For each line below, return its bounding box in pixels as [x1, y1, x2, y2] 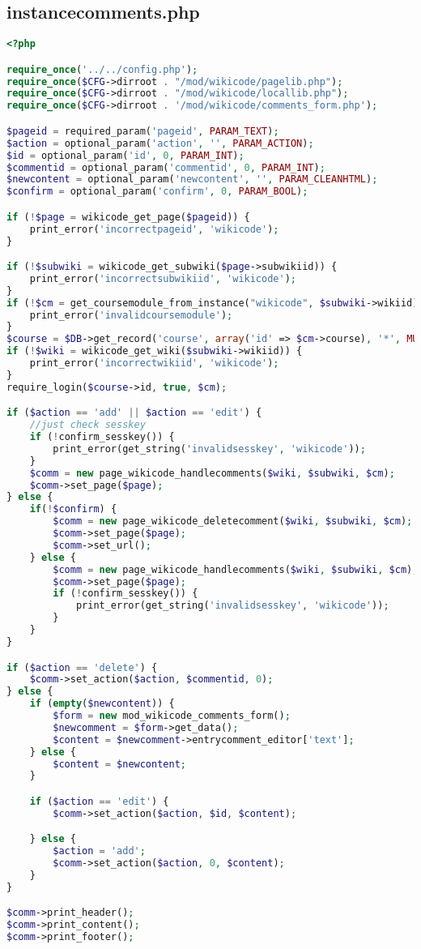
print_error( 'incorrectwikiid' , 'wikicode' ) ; [29, 357, 279, 370]
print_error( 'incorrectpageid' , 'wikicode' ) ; [29, 223, 279, 235]
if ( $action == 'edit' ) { [29, 795, 169, 807]
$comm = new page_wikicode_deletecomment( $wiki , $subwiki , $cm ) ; [53, 515, 413, 528]
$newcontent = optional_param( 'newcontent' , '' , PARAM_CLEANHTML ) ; [6, 173, 378, 186]
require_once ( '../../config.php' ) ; [6, 63, 198, 75]
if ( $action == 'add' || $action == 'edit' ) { [6, 407, 262, 419]
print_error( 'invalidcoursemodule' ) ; [29, 309, 233, 321]
